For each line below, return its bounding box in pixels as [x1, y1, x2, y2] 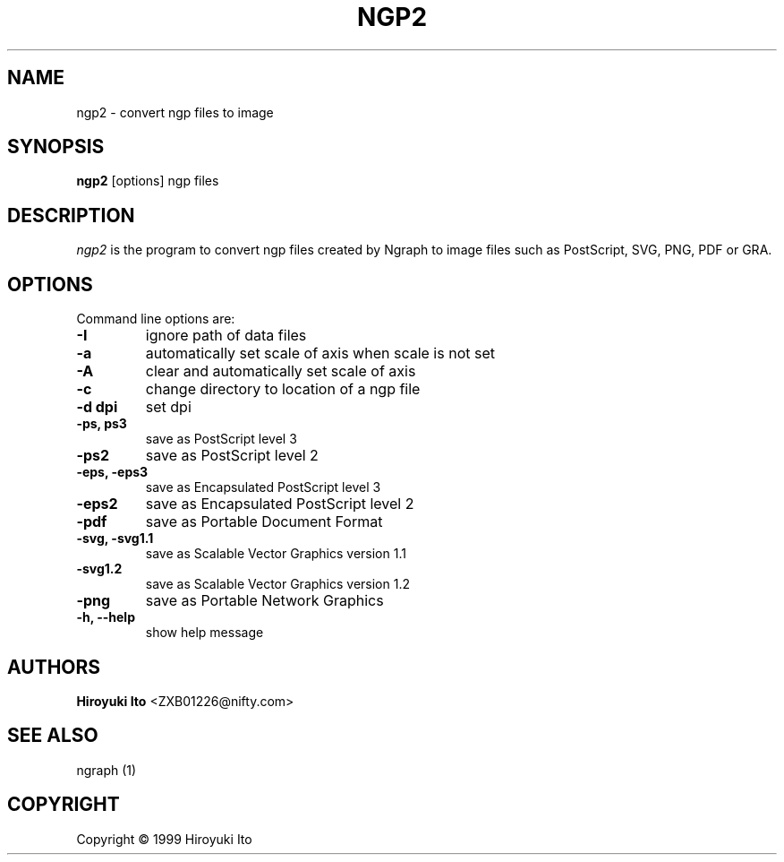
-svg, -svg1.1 [76, 530, 154, 547]
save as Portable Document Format [145, 513, 383, 531]
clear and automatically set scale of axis [145, 362, 416, 381]
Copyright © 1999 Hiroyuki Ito [76, 831, 252, 847]
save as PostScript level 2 [145, 446, 319, 465]
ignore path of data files [145, 326, 307, 345]
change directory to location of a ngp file [145, 380, 421, 399]
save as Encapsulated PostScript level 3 [145, 479, 381, 496]
